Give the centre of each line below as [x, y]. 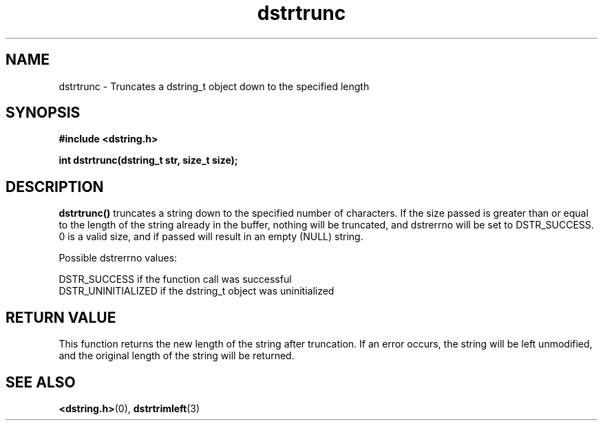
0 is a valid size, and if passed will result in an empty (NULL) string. [211, 237]
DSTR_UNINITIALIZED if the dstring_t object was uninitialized [197, 291]
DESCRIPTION [55, 187]
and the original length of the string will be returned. [177, 356]
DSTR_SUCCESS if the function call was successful [175, 279]
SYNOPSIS [43, 113]
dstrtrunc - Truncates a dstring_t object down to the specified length [214, 86]
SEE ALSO [41, 382]
